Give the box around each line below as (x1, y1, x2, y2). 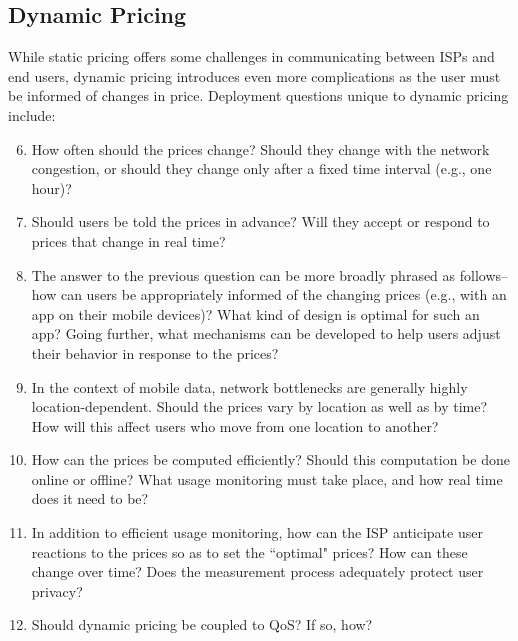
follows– (459, 264, 509, 285)
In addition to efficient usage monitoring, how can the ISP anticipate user (31, 522, 483, 543)
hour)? (31, 177, 72, 198)
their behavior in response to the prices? (31, 342, 279, 363)
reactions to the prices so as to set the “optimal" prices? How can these (31, 541, 468, 562)
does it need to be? (31, 488, 149, 509)
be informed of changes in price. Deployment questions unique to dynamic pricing (8, 85, 509, 106)
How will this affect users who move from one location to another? (31, 415, 439, 436)
